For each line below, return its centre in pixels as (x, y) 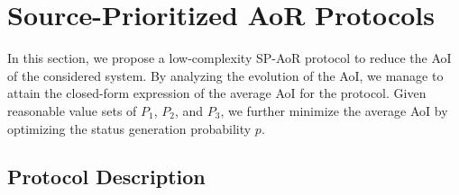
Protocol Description (106, 177)
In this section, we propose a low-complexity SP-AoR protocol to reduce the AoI (229, 58)
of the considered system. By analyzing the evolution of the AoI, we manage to (225, 75)
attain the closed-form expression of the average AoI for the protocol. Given (217, 93)
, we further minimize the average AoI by (334, 110)
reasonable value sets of (72, 110)
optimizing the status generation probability (129, 128)
